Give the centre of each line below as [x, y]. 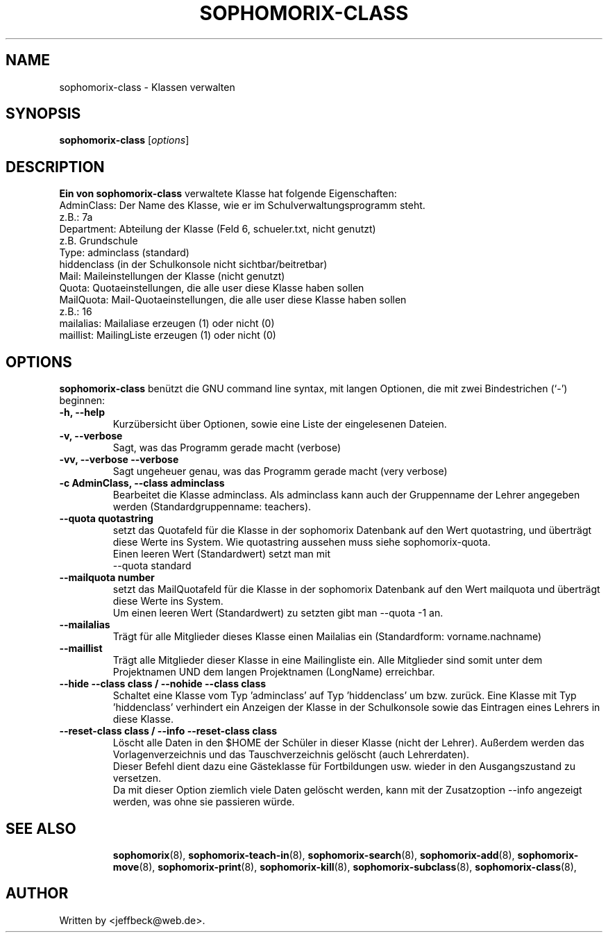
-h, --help [82, 412]
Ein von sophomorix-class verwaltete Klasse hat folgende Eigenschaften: [228, 194]
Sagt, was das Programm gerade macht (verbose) [227, 448]
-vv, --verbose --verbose [119, 460]
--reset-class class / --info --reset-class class [168, 731]
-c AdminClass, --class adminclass [142, 483]
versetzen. [137, 778]
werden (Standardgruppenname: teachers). [212, 507]
